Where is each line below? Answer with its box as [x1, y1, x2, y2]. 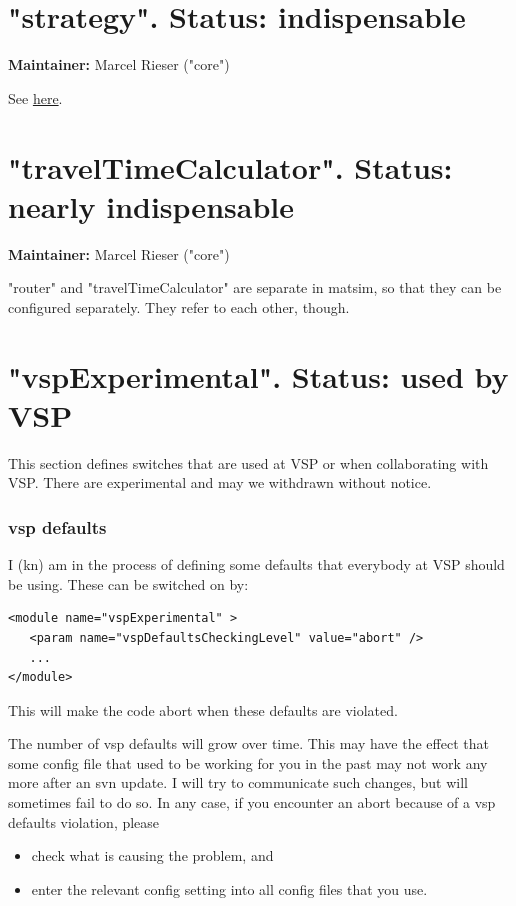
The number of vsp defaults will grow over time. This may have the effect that [8, 733, 489, 754]
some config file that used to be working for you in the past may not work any [8, 752, 488, 773]
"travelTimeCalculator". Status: [8, 146, 453, 187]
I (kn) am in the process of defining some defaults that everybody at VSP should [8, 554, 505, 575]
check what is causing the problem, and [31, 845, 274, 866]
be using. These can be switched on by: [8, 573, 249, 594]
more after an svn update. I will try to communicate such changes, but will [8, 772, 468, 793]
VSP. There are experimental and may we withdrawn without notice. [8, 472, 432, 493]
